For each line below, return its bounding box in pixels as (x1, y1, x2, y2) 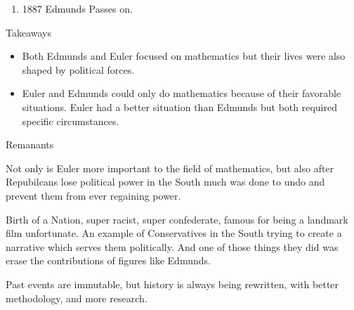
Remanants (6, 137, 54, 152)
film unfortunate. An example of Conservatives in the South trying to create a (6, 226, 342, 240)
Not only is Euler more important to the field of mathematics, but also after (6, 160, 334, 175)
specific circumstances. (22, 113, 119, 128)
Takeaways (6, 25, 52, 39)
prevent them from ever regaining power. (6, 188, 181, 202)
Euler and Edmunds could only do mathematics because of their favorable (22, 86, 341, 101)
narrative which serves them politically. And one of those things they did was (6, 239, 339, 254)
